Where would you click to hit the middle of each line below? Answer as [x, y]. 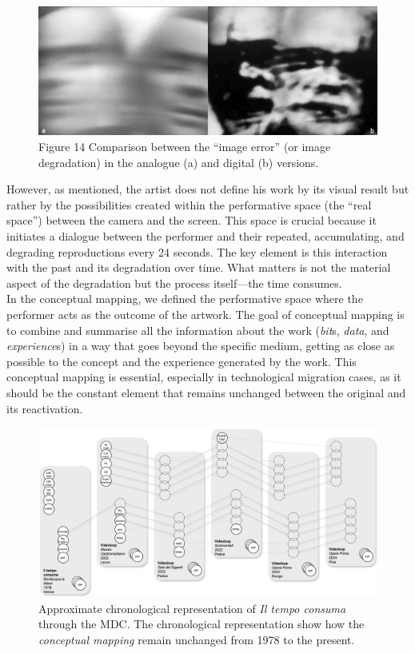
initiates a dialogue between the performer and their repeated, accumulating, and [206, 236]
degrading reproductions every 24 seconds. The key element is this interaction [197, 251]
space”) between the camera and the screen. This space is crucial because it [192, 220]
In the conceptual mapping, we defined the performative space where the [185, 299]
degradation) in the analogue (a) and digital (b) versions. [179, 162]
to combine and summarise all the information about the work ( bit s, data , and [198, 330]
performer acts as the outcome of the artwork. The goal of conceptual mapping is [206, 315]
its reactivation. [45, 408]
